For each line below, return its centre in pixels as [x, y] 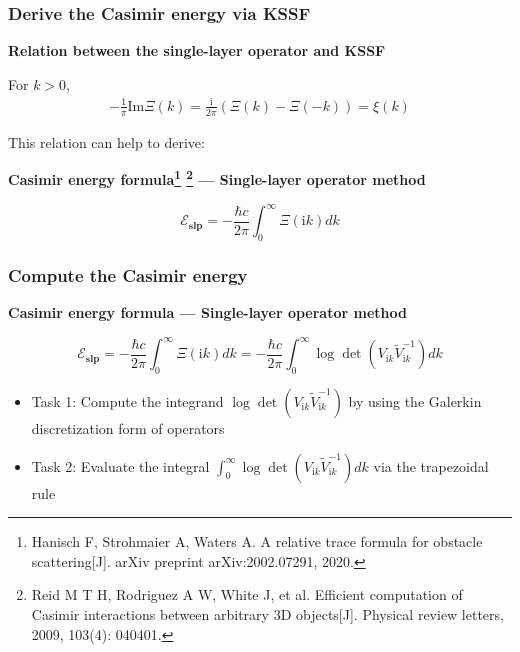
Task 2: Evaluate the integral [120, 465]
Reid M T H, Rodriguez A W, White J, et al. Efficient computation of [247, 594]
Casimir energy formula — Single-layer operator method [207, 312]
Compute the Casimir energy [128, 274]
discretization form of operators [128, 428]
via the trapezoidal [431, 465]
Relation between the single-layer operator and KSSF [197, 50]
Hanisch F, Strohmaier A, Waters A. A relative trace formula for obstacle [257, 541]
